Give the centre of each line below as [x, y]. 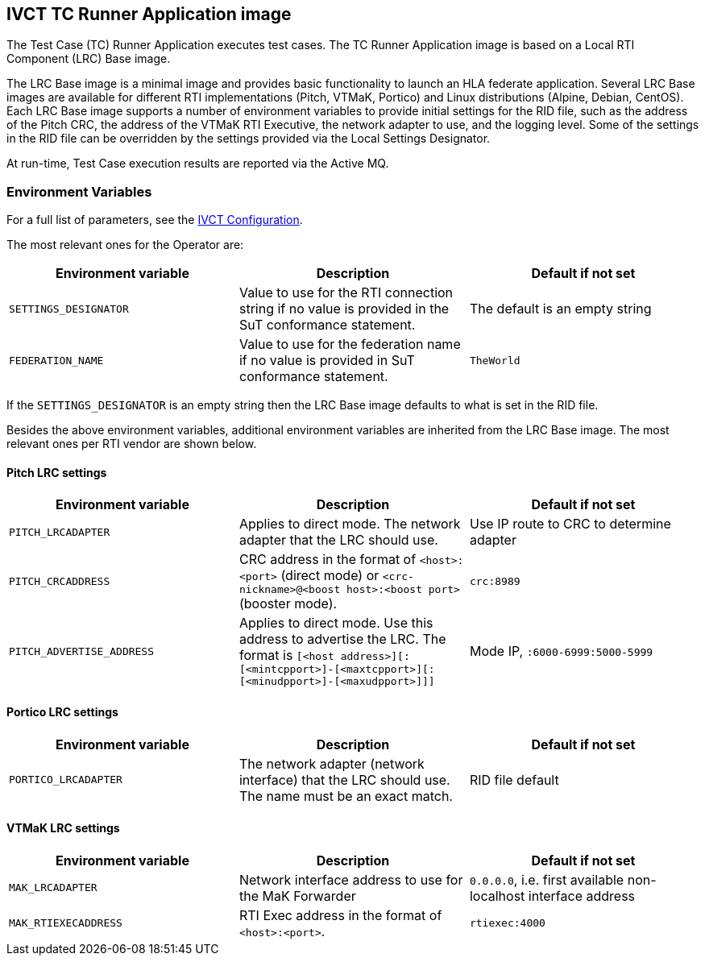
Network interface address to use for [351, 879]
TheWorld [495, 360]
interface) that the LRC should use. [344, 780]
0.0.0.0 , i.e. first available [547, 879]
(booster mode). [288, 604]
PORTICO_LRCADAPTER [66, 780]
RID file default [514, 780]
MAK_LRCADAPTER [53, 888]
